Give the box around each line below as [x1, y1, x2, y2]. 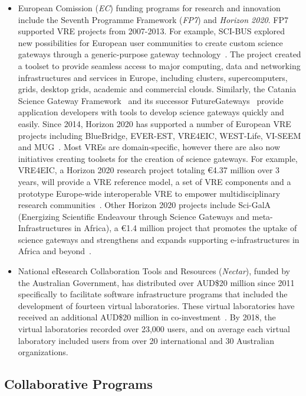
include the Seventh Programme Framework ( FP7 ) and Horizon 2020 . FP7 [18, 13, 288, 25]
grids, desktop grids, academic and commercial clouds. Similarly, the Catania [18, 83, 297, 95]
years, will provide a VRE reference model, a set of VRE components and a [18, 175, 291, 187]
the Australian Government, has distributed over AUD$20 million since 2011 [18, 276, 295, 288]
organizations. [18, 346, 68, 358]
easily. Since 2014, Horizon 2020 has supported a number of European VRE [18, 117, 291, 129]
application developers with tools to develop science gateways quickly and [18, 106, 284, 118]
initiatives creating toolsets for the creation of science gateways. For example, [18, 152, 298, 164]
